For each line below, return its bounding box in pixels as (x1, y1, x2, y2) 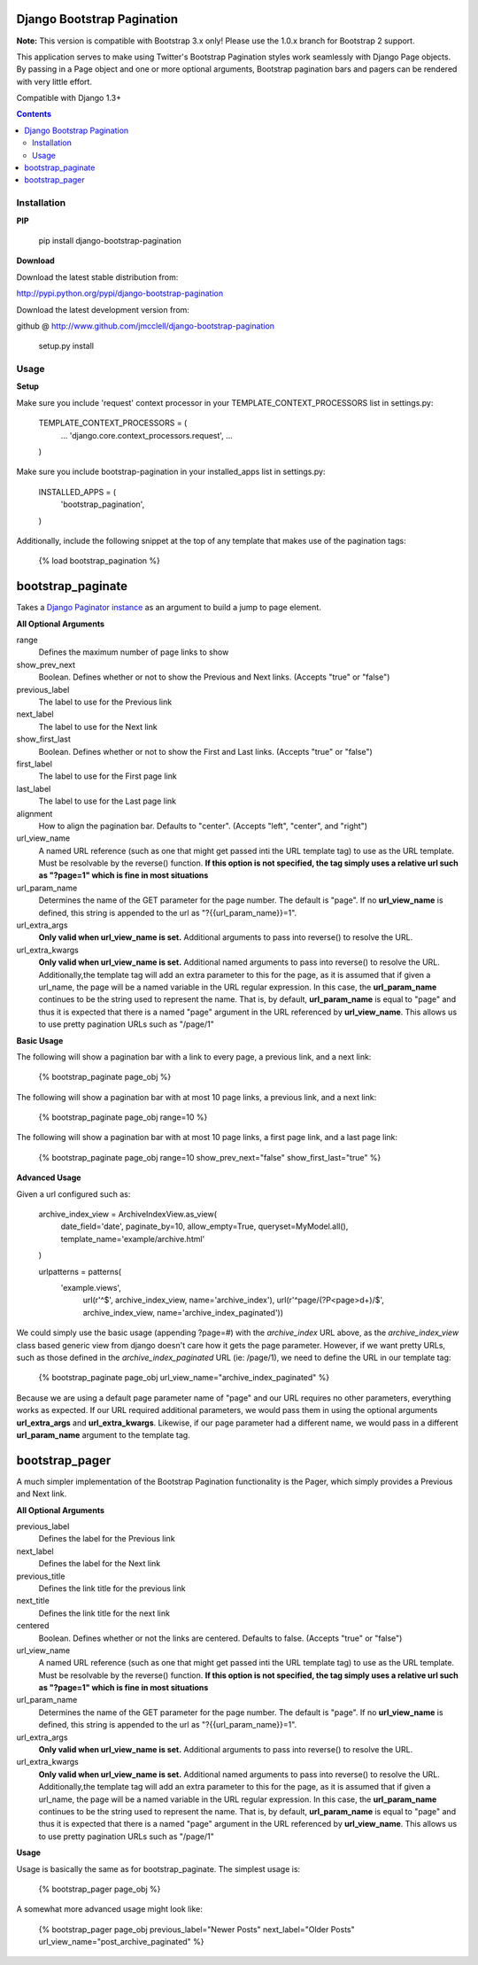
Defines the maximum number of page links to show (38, 647, 229, 657)
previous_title (16, 1571, 66, 1581)
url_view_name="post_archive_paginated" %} (38, 1937, 204, 1947)
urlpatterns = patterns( (38, 1266, 122, 1277)
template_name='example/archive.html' (60, 1233, 205, 1244)
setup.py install (38, 341, 95, 352)
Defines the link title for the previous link (38, 1582, 186, 1594)
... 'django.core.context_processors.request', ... (60, 430, 234, 440)
